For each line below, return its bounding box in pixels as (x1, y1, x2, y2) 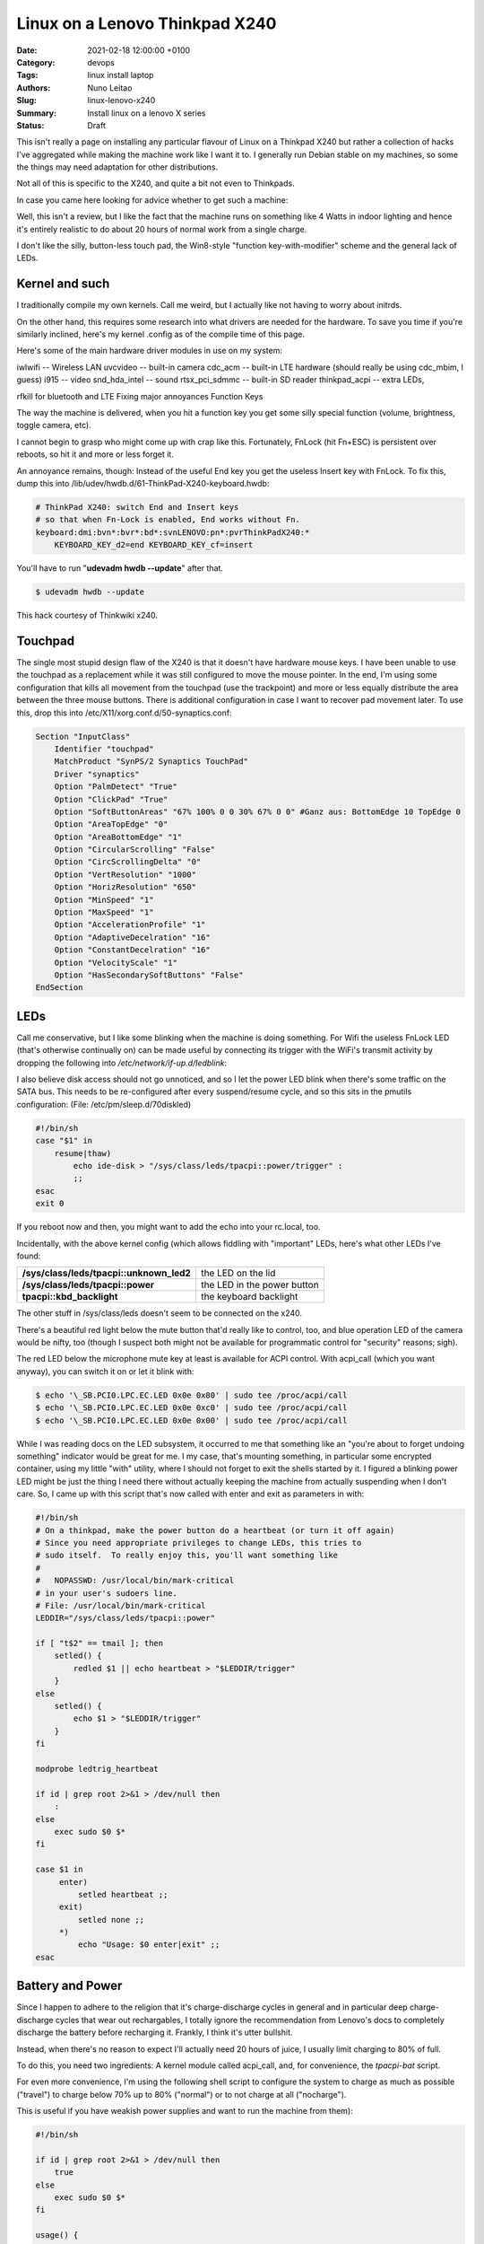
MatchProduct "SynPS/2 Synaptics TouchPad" (54, 757, 248, 767)
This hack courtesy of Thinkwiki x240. (16, 610, 159, 621)
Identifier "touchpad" (54, 743, 154, 754)
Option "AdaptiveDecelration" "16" (54, 932, 211, 942)
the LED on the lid (200, 1267, 276, 1279)
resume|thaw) (54, 1148, 112, 1158)
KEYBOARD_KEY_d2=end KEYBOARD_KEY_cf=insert (54, 539, 254, 550)
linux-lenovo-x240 (87, 95, 156, 106)
